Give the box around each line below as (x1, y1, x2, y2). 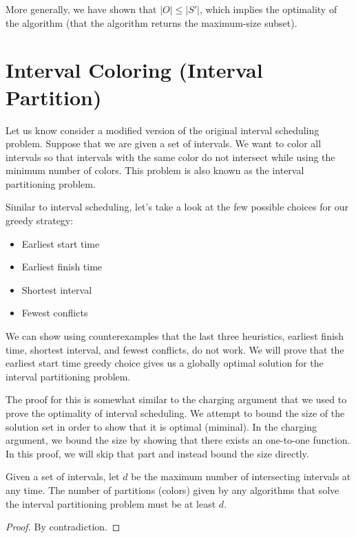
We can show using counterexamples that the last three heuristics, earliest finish (6, 329, 344, 343)
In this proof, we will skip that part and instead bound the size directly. (6, 446, 309, 460)
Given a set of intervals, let (6, 469, 120, 484)
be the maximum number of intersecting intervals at (131, 469, 351, 484)
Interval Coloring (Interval (6, 56, 263, 84)
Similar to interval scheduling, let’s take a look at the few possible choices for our (6, 200, 348, 214)
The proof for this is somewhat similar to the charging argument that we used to (6, 392, 347, 407)
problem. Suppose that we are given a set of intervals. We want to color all (6, 136, 322, 151)
